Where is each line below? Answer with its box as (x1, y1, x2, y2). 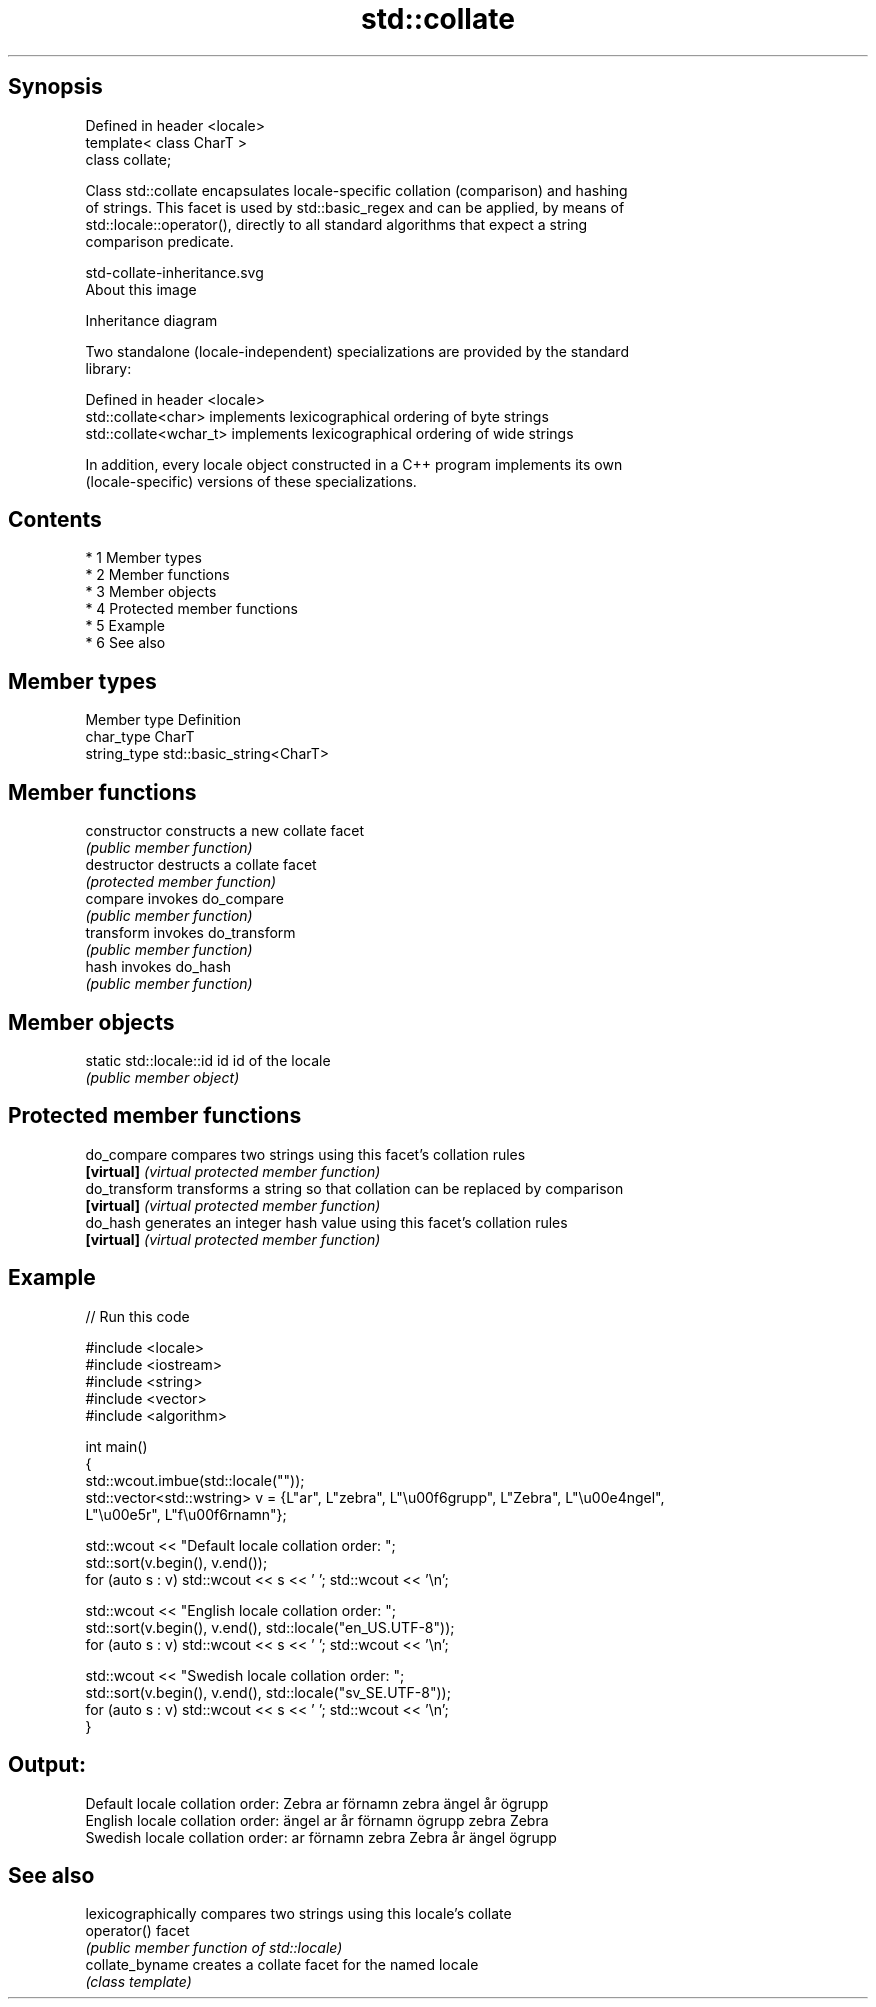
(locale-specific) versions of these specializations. (85, 472, 417, 490)
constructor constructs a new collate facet (85, 822, 365, 840)
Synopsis (8, 74, 103, 100)
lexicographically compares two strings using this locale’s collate (85, 1905, 512, 1923)
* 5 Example (85, 617, 165, 635)
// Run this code (85, 1307, 190, 1325)
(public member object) (85, 1068, 240, 1086)
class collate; (85, 150, 172, 168)
